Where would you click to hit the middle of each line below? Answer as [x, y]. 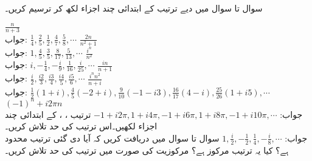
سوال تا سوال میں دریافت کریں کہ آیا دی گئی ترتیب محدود [112, 138]
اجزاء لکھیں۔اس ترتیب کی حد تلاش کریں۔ [81, 126]
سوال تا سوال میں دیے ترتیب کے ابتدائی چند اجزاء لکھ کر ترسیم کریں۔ [134, 8]
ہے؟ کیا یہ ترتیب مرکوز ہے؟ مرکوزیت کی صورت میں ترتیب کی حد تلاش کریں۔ [147, 150]
